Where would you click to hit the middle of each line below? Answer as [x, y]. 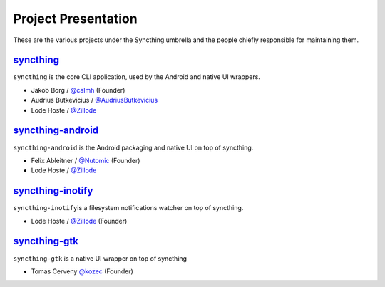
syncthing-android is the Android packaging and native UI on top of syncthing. [133, 147]
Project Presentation [76, 19]
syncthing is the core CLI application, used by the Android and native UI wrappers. [137, 77]
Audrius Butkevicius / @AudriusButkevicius [94, 100]
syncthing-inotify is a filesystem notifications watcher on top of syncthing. [128, 208]
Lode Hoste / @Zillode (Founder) [79, 221]
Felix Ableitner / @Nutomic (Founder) [86, 160]
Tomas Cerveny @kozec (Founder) [82, 271]
